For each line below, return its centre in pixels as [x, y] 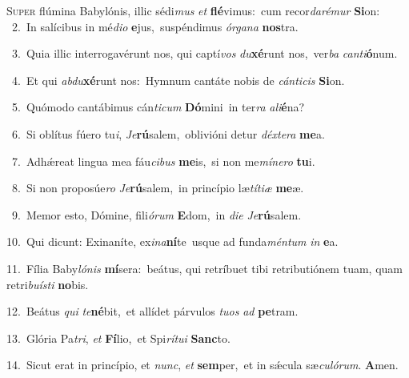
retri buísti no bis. [48, 284]
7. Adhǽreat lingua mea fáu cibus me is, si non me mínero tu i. [163, 161]
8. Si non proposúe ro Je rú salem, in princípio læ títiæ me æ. [158, 188]
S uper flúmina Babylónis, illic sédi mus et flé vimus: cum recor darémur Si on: [193, 10]
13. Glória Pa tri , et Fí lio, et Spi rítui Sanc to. [118, 338]
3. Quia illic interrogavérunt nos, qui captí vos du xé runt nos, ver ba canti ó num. [204, 53]
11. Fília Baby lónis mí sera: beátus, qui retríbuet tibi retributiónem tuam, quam [204, 268]
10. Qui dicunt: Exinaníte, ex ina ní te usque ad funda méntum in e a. [172, 241]
